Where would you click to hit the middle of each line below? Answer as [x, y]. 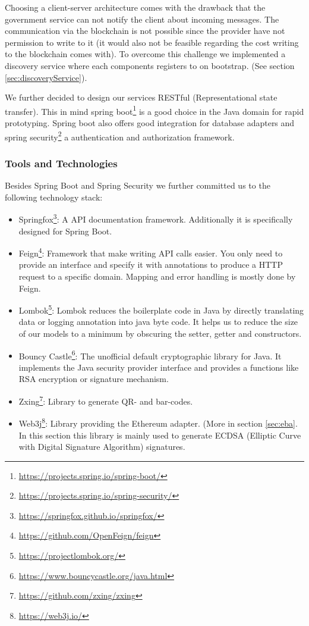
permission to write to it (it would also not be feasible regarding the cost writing [152, 42]
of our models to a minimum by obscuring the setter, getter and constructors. [160, 333]
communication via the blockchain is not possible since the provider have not [145, 31]
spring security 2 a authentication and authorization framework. [120, 136]
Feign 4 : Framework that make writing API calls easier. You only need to [151, 252]
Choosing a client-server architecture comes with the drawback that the [135, 7]
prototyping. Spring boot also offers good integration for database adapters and [150, 123]
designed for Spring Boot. [65, 231]
